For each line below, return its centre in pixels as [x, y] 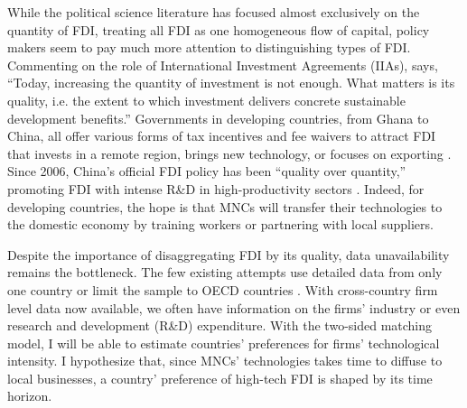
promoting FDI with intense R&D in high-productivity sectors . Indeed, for [216, 188]
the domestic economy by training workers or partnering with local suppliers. [220, 224]
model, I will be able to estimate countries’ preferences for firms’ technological [224, 343]
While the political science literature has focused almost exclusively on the [214, 12]
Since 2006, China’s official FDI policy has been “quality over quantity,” [207, 171]
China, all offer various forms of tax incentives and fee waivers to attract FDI [222, 136]
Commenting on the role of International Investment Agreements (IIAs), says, [223, 65]
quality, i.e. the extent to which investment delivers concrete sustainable [206, 100]
